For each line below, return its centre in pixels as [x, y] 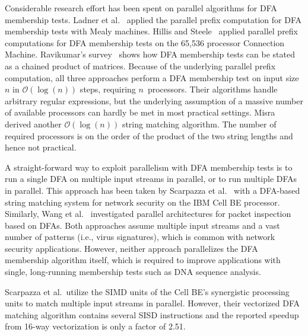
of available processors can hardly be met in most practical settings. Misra [140, 112]
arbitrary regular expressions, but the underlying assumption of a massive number [154, 100]
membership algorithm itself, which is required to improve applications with [143, 260]
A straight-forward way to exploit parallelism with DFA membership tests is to [149, 167]
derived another [33, 124]
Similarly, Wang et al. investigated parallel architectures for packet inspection [148, 214]
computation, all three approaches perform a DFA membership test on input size [152, 77]
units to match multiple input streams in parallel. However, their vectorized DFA [153, 303]
